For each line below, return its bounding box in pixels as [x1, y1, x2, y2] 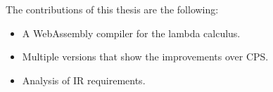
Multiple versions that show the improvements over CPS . [22, 49, 269, 64]
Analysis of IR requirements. [22, 72, 146, 87]
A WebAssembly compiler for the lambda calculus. [22, 25, 241, 40]
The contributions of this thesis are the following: [6, 2, 219, 16]
